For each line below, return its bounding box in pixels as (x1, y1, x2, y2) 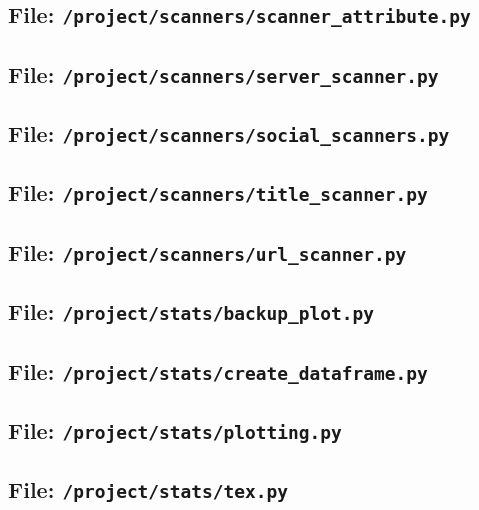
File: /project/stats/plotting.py (8, 414, 342, 445)
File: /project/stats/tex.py (8, 474, 289, 505)
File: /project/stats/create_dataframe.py (8, 355, 428, 386)
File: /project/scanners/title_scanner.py (8, 177, 428, 208)
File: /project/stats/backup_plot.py (8, 296, 374, 327)
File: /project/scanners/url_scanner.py (8, 236, 407, 267)
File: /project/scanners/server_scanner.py (8, 58, 439, 89)
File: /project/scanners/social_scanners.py (8, 118, 450, 149)
